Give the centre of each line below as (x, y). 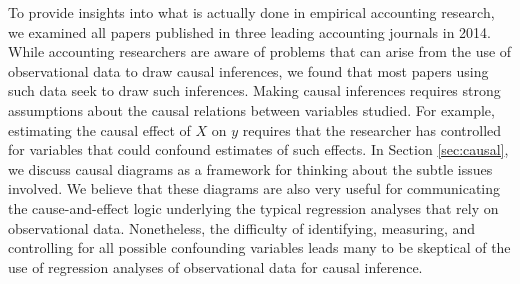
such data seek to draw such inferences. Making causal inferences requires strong (254, 90)
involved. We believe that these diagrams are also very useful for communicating (254, 188)
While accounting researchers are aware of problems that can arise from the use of (260, 51)
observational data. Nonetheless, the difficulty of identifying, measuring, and (242, 227)
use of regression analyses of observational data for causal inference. (215, 266)
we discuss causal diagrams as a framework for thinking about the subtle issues (250, 168)
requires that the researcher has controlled (372, 129)
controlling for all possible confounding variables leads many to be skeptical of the (259, 247)
